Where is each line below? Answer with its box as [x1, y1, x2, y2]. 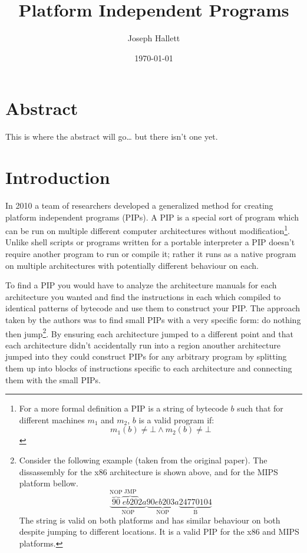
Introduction [5, 165, 110, 189]
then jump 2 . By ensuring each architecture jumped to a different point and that [5, 325, 293, 340]
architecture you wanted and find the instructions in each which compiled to [5, 290, 281, 302]
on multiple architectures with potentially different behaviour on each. [5, 259, 259, 271]
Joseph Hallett [127, 32, 180, 44]
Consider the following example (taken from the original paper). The [19, 453, 268, 466]
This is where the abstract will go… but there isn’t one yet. [5, 130, 218, 143]
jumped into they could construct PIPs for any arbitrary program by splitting [5, 350, 287, 363]
